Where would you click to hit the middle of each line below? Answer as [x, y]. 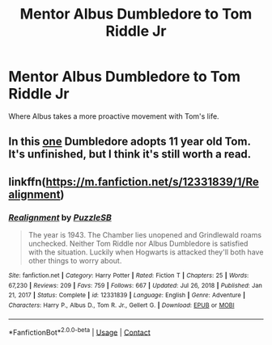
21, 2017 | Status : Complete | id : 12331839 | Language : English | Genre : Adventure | [127, 296]
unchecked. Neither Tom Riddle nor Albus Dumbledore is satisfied [138, 244]
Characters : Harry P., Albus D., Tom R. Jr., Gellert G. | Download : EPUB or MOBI [121, 305]
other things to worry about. [75, 261]
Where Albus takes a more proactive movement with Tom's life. [114, 116]
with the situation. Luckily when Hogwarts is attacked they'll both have [146, 252]
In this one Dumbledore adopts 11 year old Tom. [130, 142]
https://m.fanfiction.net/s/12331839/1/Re [152, 181]
